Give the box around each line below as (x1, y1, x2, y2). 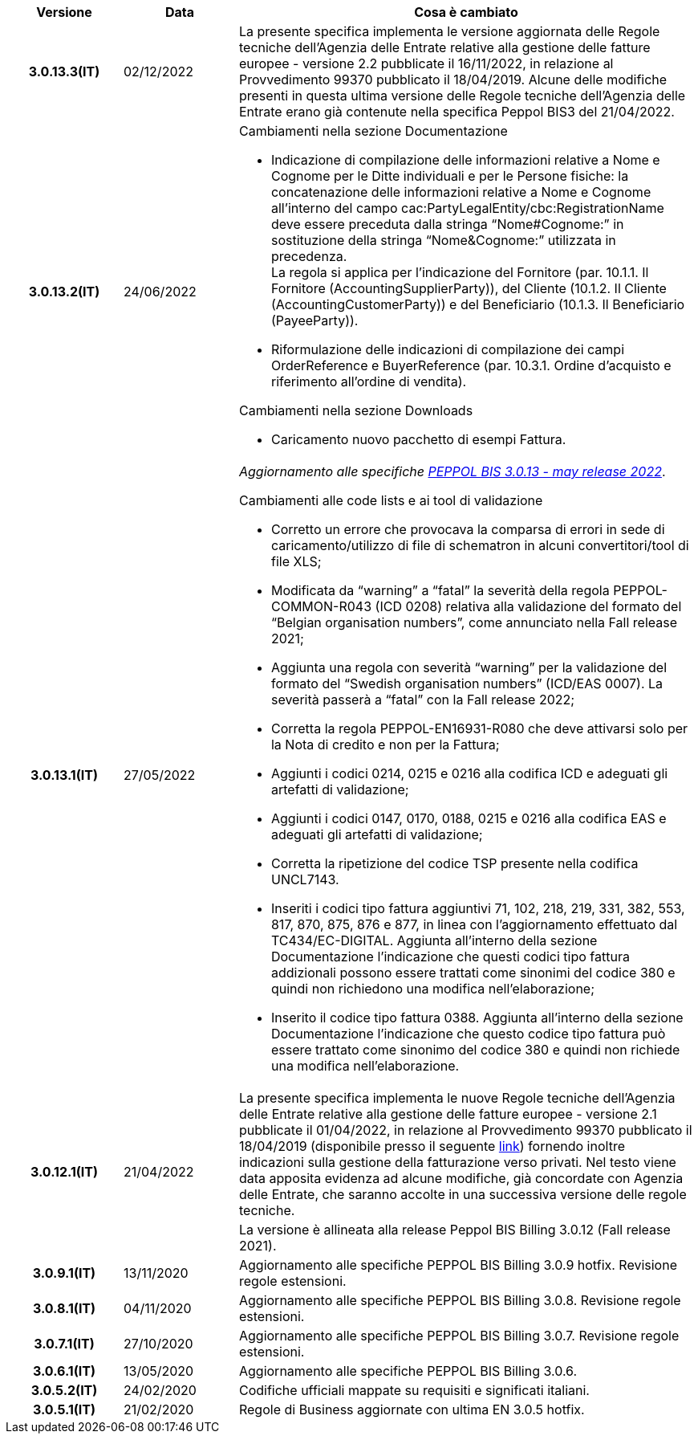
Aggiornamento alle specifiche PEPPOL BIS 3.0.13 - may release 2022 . (238, 463, 666, 479)
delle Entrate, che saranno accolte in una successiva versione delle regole (238, 1186, 687, 1202)
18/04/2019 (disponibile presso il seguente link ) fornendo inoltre (238, 1138, 625, 1154)
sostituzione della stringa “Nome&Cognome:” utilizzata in (270, 232, 616, 248)
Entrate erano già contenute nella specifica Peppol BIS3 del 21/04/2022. (238, 104, 675, 120)
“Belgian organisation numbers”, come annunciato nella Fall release (270, 614, 678, 630)
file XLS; (270, 553, 322, 569)
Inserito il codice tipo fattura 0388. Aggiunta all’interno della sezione (270, 1010, 684, 1026)
